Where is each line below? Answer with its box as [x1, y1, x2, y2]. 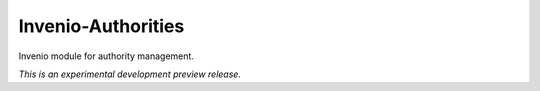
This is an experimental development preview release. [18, 68, 242, 80]
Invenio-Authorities [18, 15, 185, 37]
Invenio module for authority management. [18, 50, 195, 62]
